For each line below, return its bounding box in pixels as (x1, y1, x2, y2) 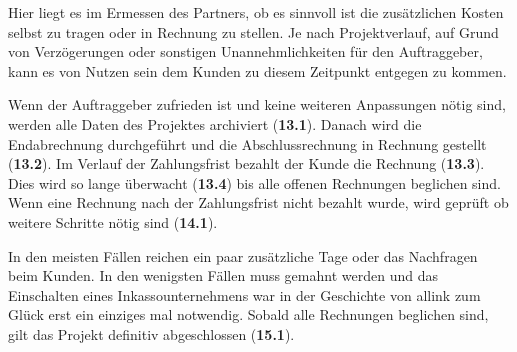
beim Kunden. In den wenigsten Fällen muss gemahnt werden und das (8, 265, 438, 286)
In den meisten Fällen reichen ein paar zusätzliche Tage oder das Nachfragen (8, 245, 478, 266)
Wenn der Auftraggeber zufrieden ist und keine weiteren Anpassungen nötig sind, (8, 94, 506, 115)
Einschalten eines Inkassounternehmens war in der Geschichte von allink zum (8, 284, 481, 305)
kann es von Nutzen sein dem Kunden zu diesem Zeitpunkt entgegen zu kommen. (8, 60, 507, 81)
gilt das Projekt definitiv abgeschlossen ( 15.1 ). (8, 323, 295, 344)
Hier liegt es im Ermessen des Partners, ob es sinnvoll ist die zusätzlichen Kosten (8, 2, 504, 22)
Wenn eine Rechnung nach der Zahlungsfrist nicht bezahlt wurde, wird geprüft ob (8, 192, 509, 213)
